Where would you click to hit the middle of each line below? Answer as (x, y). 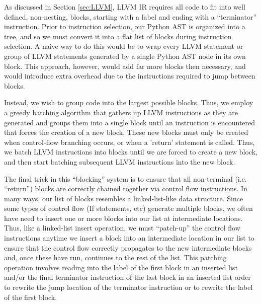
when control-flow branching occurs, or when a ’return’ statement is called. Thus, (129, 142)
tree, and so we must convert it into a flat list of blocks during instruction (118, 36)
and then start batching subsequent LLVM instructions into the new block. (120, 161)
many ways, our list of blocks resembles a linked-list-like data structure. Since (124, 198)
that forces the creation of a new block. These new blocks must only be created (126, 132)
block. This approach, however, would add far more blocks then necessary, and (125, 66)
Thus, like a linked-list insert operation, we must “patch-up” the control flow (122, 228)
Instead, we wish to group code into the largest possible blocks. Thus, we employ (129, 102)
